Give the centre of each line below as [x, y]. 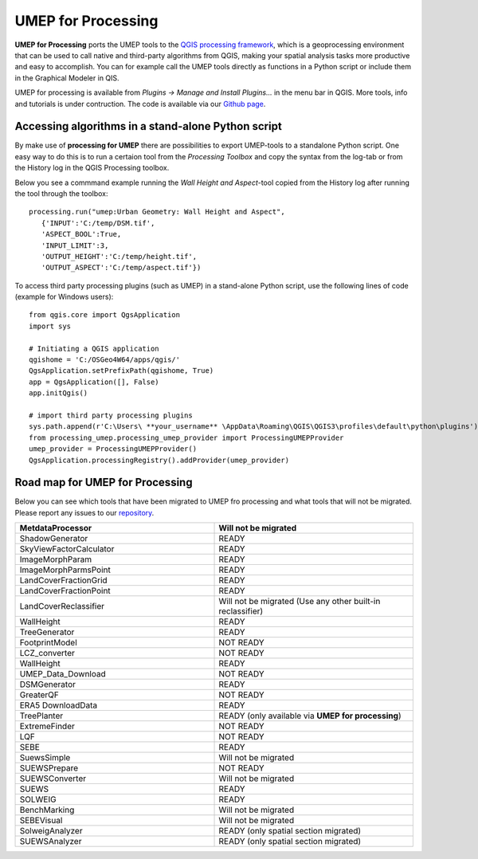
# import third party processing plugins [111, 416]
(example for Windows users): [64, 297]
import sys [50, 326]
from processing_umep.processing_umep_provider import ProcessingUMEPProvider [186, 437]
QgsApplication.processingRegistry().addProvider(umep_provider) [159, 460]
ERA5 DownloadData [59, 705]
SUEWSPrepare [49, 768]
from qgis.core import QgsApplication [105, 315]
